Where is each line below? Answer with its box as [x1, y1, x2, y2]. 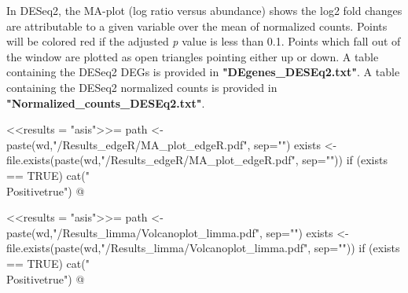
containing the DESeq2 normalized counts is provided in [6, 79, 278, 95]
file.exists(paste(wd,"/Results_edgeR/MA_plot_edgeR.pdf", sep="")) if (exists [6, 152, 388, 168]
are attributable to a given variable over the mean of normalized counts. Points [6, 17, 388, 34]
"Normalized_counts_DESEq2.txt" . [6, 94, 205, 111]
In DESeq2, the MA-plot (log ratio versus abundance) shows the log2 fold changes [6, 2, 402, 18]
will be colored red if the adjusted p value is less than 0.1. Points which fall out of [6, 33, 401, 49]
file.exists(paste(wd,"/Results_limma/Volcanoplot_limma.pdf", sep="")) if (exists [6, 240, 400, 256]
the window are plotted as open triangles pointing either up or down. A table [6, 48, 379, 64]
